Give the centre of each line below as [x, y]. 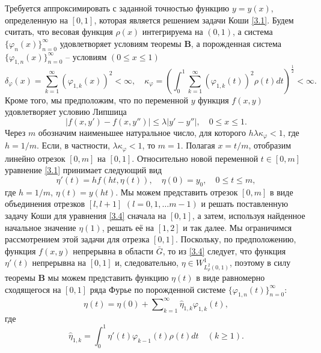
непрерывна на [59, 262]
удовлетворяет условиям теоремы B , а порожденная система [170, 43]
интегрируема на [173, 32]
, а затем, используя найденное [249, 215]
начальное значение [41, 227]
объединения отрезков [45, 204]
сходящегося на [33, 289]
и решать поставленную [245, 204]
